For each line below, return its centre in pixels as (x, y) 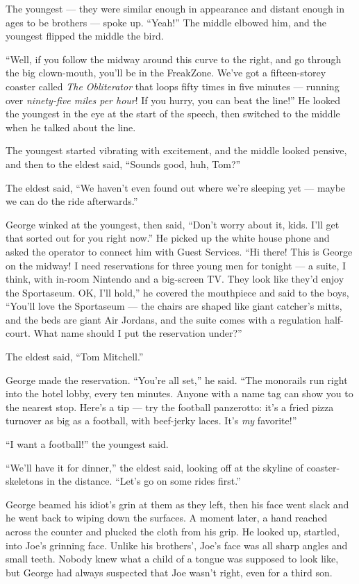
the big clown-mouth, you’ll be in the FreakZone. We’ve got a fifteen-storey (166, 73)
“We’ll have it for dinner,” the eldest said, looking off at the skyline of (155, 467)
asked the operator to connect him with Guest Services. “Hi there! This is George (179, 251)
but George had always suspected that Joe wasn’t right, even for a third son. (169, 572)
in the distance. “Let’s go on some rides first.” (144, 481)
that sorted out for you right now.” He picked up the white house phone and (168, 238)
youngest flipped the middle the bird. (85, 36)
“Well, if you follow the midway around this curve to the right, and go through (174, 59)
